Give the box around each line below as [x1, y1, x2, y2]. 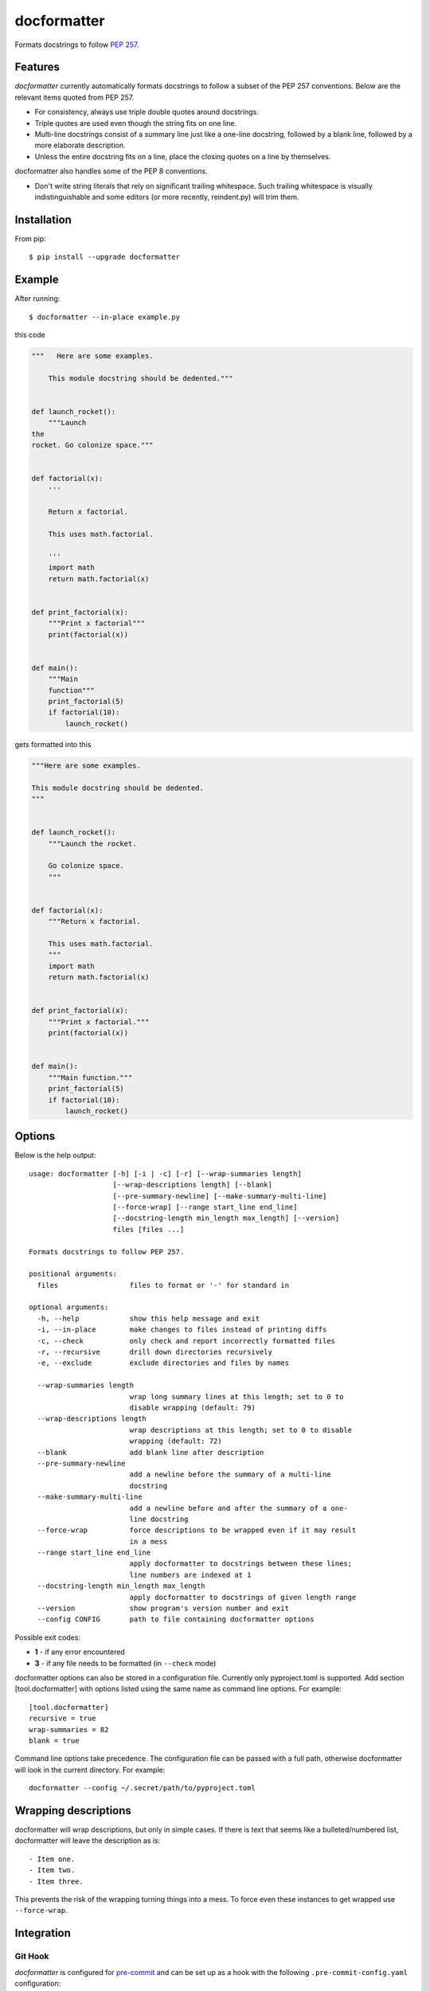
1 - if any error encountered [34, 1647, 125, 1657]
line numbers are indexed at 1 [129, 1570, 252, 1579]
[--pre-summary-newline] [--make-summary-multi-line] [112, 1191, 327, 1200]
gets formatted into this [14, 739, 92, 749]
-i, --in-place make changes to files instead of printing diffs [37, 1325, 327, 1334]
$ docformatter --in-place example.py [29, 312, 181, 322]
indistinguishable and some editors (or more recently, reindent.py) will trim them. [34, 192, 299, 201]
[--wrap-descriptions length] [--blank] [112, 1180, 272, 1190]
